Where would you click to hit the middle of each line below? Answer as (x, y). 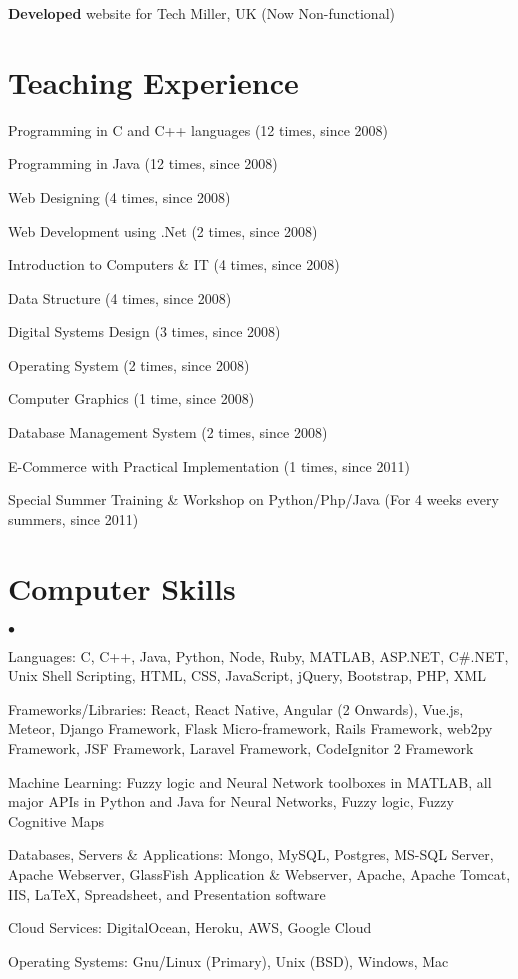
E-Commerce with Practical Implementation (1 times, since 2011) (209, 465)
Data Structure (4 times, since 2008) (120, 297)
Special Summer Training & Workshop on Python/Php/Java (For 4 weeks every (253, 499)
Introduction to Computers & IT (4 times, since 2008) (174, 264)
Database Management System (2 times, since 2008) (168, 432)
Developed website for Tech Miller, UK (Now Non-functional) (201, 13)
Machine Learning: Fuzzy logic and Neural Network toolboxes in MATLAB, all (250, 781)
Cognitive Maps (56, 820)
